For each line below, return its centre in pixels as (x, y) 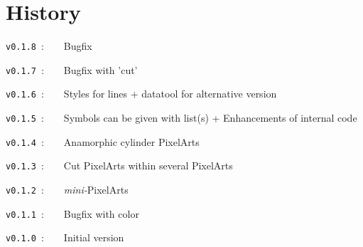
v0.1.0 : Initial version (65, 237)
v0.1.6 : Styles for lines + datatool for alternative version (141, 94)
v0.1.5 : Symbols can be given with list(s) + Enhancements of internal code (181, 118)
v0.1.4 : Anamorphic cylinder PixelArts (103, 141)
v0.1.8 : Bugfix (49, 46)
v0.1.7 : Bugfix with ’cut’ (72, 69)
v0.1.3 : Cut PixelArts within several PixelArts (119, 165)
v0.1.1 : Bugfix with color (72, 213)
